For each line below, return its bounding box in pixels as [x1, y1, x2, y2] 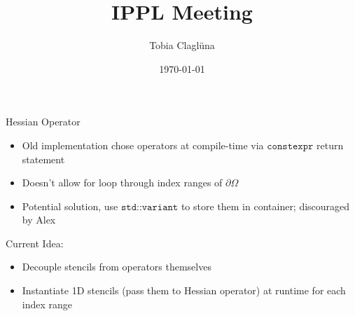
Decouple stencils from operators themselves [22, 259, 211, 274]
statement [22, 151, 65, 166]
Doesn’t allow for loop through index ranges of [22, 175, 223, 190]
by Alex [22, 212, 56, 227]
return [316, 137, 344, 152]
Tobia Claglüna [149, 38, 215, 53]
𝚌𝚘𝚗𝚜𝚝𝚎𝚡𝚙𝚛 [267, 141, 314, 151]
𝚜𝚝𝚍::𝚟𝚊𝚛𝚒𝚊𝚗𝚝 [120, 202, 179, 212]
